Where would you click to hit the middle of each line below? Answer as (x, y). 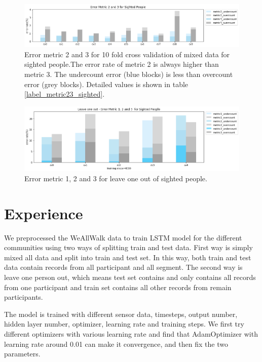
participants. (24, 297)
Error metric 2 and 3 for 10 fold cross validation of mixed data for (127, 54)
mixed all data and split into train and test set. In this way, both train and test (128, 257)
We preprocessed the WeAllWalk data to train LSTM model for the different (123, 237)
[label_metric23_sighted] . (65, 94)
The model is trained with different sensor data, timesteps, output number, (121, 314)
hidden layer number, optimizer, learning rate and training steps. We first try (124, 324)
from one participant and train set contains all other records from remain (118, 287)
